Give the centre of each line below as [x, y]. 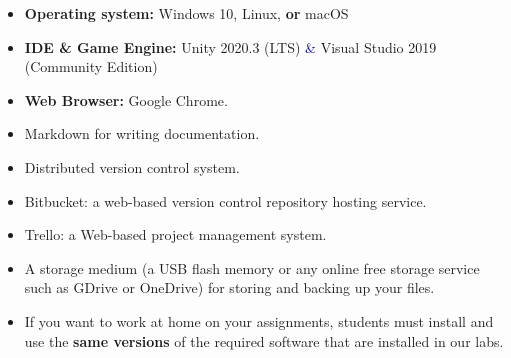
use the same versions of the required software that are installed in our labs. [264, 340]
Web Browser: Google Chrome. [126, 99]
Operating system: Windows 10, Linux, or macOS [186, 13]
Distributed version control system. [132, 166]
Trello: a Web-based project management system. [175, 234]
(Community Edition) [91, 66]
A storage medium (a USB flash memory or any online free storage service [252, 267]
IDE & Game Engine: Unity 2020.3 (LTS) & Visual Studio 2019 [230, 46]
